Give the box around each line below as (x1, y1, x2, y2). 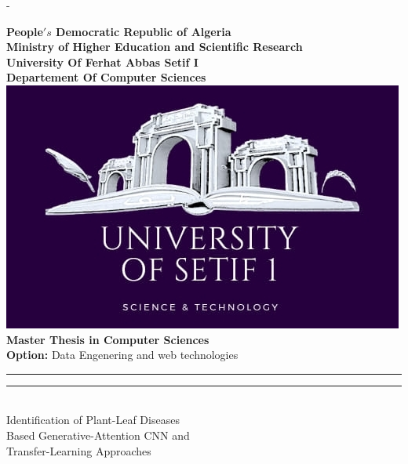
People (6, 23, 43, 39)
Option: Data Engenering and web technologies (6, 346, 239, 363)
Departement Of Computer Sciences (6, 69, 206, 85)
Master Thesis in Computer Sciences (6, 331, 209, 347)
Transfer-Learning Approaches (6, 442, 151, 459)
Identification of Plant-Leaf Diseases (6, 411, 180, 428)
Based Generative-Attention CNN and (6, 426, 190, 443)
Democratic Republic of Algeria (56, 23, 231, 39)
